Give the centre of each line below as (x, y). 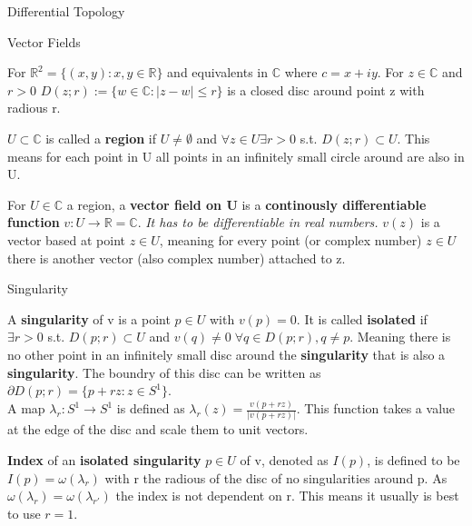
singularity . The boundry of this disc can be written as (164, 372)
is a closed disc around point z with (326, 89)
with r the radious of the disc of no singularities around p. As (276, 477)
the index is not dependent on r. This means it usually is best (287, 496)
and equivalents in (218, 72)
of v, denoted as (284, 459)
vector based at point (67, 239)
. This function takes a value (376, 408)
